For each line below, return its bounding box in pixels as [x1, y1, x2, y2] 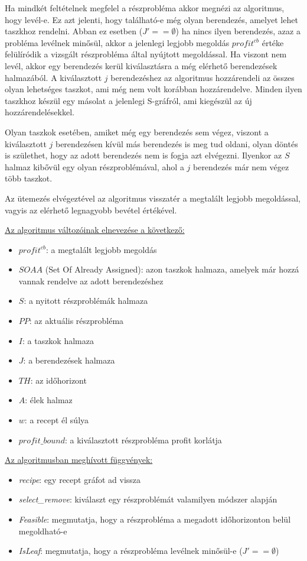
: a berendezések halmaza [23, 354, 115, 367]
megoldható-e [18, 524, 67, 537]
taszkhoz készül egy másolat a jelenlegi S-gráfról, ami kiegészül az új [5, 94, 252, 106]
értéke [262, 36, 284, 48]
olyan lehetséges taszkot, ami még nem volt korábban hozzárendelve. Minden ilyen [5, 83, 302, 95]
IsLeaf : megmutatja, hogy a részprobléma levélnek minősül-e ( [18, 544, 243, 557]
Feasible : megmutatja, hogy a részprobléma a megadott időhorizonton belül [18, 513, 291, 525]
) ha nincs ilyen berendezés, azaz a [175, 25, 301, 37]
